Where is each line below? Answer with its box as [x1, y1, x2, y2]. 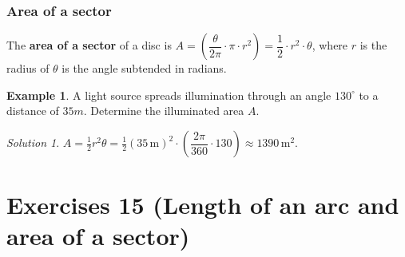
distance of [6, 102, 59, 119]
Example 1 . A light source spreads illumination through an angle [6, 86, 332, 103]
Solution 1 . [6, 134, 60, 150]
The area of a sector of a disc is [6, 37, 172, 53]
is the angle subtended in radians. [62, 60, 227, 77]
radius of [6, 60, 50, 77]
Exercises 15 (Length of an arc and [6, 188, 399, 221]
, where [312, 37, 348, 53]
